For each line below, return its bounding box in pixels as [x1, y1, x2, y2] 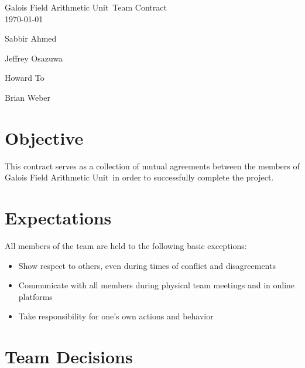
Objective [5, 125, 84, 149]
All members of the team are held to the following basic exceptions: [5, 240, 247, 251]
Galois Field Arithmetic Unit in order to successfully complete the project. [5, 171, 274, 183]
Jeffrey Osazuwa [5, 52, 63, 64]
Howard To [5, 71, 44, 84]
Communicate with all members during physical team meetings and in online [18, 279, 295, 291]
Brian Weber [5, 91, 51, 103]
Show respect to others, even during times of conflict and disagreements [18, 259, 276, 271]
